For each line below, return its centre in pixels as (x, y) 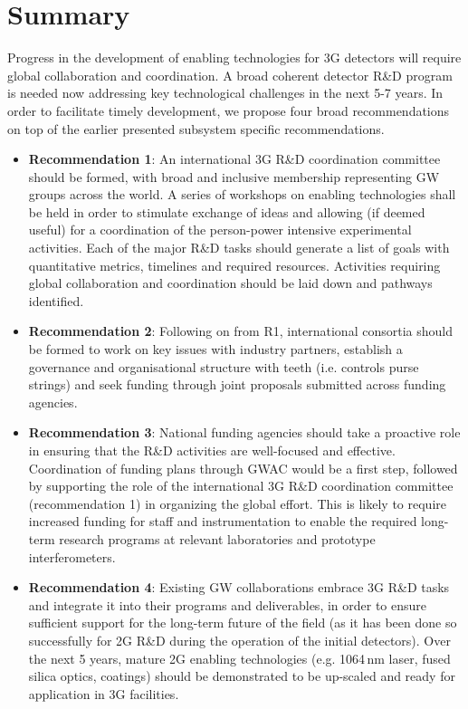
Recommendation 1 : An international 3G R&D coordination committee (234, 159)
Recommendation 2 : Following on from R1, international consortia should (240, 331)
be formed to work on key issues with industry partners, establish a (215, 349)
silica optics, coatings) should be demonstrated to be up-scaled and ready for (242, 676)
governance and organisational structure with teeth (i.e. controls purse (224, 366)
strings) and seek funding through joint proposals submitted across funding (237, 384)
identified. (56, 300)
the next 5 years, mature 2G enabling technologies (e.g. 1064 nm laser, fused (239, 658)
